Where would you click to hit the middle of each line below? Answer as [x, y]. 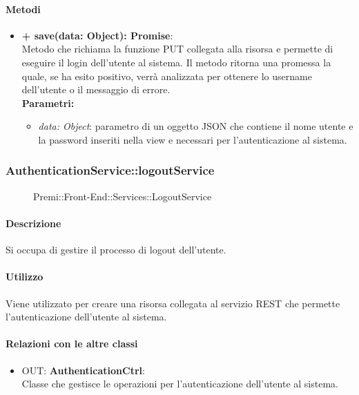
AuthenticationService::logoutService [110, 170]
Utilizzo [25, 277]
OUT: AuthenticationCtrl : [83, 370]
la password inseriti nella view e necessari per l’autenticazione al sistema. [193, 139]
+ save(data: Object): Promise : [97, 35]
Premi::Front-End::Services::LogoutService [123, 196]
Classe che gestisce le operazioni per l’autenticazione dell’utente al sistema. [180, 384]
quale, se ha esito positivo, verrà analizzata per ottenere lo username [167, 76]
